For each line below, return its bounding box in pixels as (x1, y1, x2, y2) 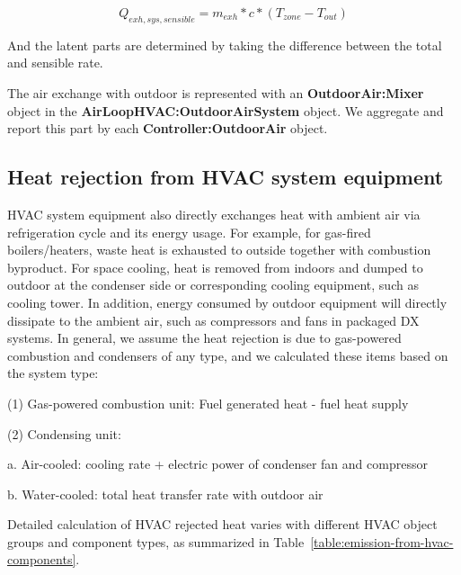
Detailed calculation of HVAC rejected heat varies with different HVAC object (7, 515, 438, 534)
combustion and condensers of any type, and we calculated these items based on (7, 346, 448, 364)
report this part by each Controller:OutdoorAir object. (7, 119, 328, 138)
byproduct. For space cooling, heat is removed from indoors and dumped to (7, 257, 423, 276)
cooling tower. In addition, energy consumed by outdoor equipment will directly (7, 292, 448, 311)
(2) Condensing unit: (7, 424, 121, 443)
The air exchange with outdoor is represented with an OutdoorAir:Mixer (7, 83, 424, 102)
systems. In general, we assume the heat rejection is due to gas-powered (7, 328, 402, 347)
